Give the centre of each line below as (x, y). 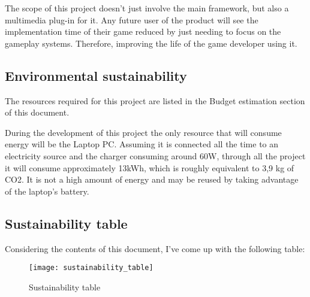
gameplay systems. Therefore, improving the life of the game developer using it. (151, 43)
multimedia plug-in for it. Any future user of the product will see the (132, 19)
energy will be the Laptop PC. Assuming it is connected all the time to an (142, 144)
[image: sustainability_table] (91, 268)
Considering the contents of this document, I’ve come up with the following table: (155, 248)
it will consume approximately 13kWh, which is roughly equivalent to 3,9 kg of (150, 167)
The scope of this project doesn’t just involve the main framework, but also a (147, 8)
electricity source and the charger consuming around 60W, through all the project (155, 155)
